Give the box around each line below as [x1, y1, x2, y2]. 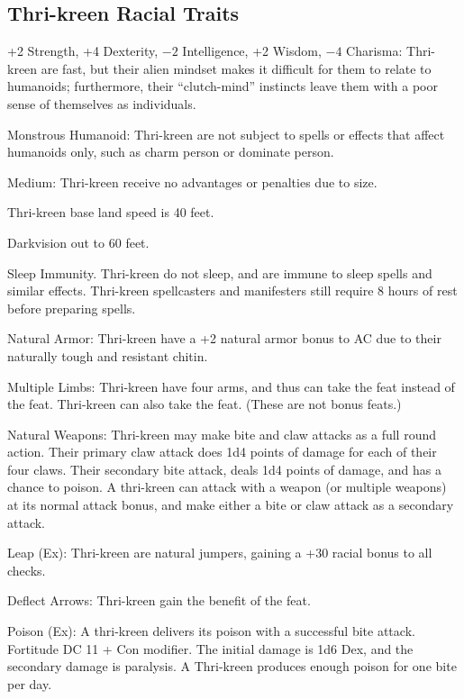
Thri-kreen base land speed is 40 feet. [7, 203, 214, 222]
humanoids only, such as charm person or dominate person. [7, 142, 334, 161]
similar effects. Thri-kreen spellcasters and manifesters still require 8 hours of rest [7, 281, 458, 300]
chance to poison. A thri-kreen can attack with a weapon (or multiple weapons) [7, 477, 447, 496]
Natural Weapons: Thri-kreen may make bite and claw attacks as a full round [7, 424, 436, 443]
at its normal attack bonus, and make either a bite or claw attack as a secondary [7, 495, 454, 514]
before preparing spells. [7, 298, 136, 317]
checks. [7, 560, 46, 579]
